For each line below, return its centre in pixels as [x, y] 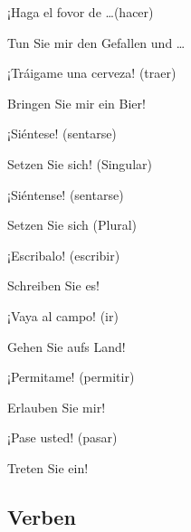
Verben [42, 516]
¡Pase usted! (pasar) [62, 437]
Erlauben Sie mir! [57, 407]
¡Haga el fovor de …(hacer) [81, 12]
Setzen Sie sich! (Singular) [80, 163]
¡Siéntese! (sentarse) [62, 133]
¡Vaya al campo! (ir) [63, 315]
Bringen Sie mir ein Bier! [76, 103]
